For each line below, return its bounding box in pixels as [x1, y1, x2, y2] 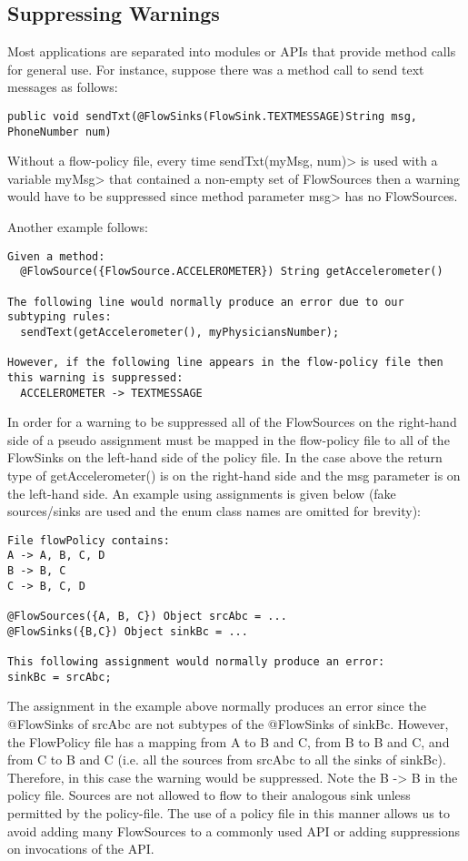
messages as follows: [7, 77, 118, 96]
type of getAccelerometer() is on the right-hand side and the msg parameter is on [7, 466, 461, 485]
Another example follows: [7, 218, 148, 237]
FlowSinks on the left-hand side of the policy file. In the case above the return [7, 448, 443, 467]
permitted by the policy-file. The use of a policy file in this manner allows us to [7, 803, 450, 822]
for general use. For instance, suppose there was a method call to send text [7, 59, 424, 78]
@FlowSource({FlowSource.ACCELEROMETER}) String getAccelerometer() [20, 265, 443, 279]
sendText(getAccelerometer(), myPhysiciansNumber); [20, 325, 340, 339]
